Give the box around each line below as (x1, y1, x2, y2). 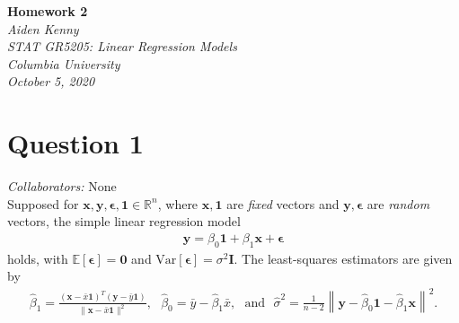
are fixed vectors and (226, 194, 340, 213)
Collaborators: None (7, 177, 117, 196)
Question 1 (7, 125, 144, 161)
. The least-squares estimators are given (234, 249, 453, 267)
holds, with (7, 249, 68, 267)
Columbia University (7, 54, 120, 73)
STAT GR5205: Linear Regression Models (7, 37, 237, 56)
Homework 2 (7, 2, 88, 20)
